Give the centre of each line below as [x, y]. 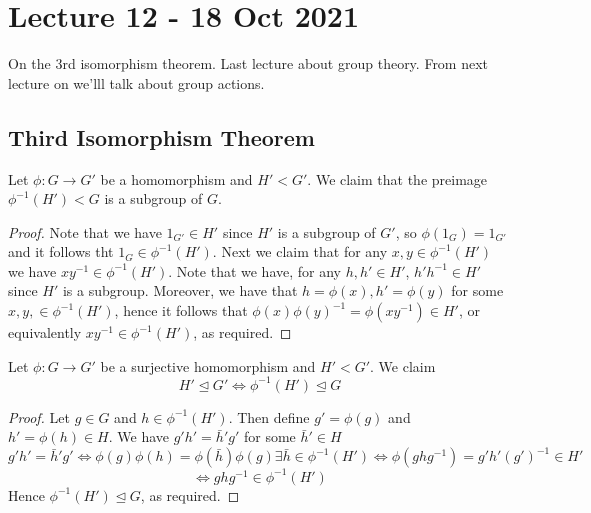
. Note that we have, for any [255, 270]
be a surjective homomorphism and [208, 365]
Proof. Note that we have [85, 231]
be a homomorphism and [176, 178]
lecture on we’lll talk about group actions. [136, 82]
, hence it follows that [181, 310]
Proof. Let [39, 416]
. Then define [269, 416]
